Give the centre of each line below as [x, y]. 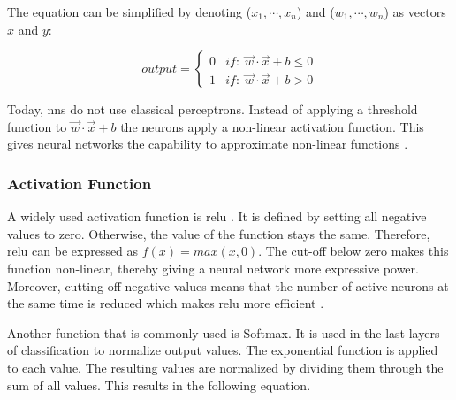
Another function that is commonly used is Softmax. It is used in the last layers [224, 332]
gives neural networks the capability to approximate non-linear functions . [208, 144]
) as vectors [415, 12]
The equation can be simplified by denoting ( [129, 12]
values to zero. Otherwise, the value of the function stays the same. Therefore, [219, 233]
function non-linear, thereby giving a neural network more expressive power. [213, 268]
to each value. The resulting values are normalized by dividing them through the [225, 367]
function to [37, 126]
